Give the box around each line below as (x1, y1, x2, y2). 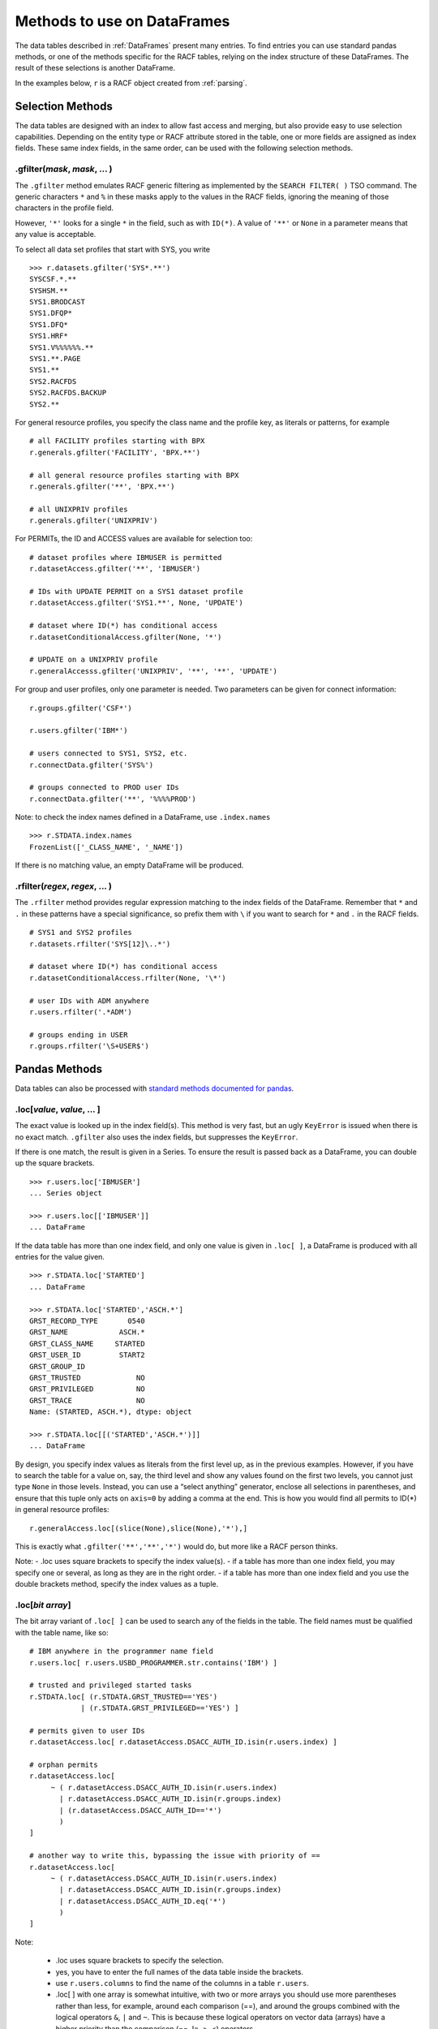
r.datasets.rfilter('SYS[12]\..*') (29, 939, 171, 949)
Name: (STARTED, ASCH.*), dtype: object (29, 1407, 192, 1416)
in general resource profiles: (15, 1505, 109, 1514)
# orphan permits (29, 1760, 98, 1769)
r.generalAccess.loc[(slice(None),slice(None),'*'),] (29, 1523, 247, 1533)
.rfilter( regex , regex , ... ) (15, 881, 113, 892)
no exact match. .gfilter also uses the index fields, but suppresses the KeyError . (15, 1132, 298, 1142)
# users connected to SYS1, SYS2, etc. (29, 749, 188, 758)
